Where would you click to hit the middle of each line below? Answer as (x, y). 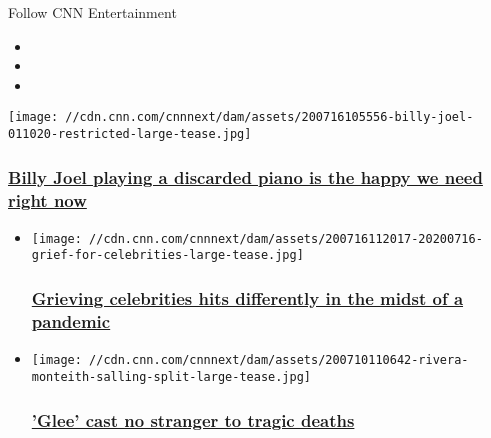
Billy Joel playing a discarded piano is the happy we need (245, 176)
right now (47, 199)
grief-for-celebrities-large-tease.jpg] (167, 255)
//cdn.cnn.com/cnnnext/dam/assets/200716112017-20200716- (286, 238)
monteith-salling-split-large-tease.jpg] (171, 376)
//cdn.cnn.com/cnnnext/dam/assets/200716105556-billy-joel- (269, 117)
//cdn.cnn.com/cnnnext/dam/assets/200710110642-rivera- (279, 360)
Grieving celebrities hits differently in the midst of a (247, 298)
